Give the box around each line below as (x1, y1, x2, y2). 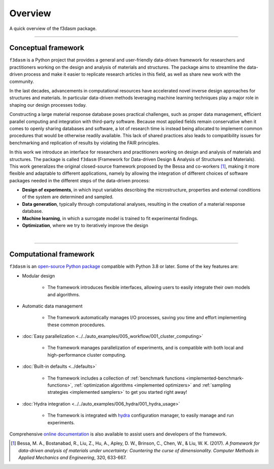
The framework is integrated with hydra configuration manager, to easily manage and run (47, 412, 234, 419)
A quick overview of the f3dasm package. (9, 25, 97, 32)
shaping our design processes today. (9, 102, 87, 108)
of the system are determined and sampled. (22, 194, 114, 200)
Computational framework (9, 250, 95, 259)
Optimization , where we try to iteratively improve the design (22, 223, 148, 229)
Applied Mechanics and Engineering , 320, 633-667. (18, 455, 127, 461)
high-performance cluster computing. (47, 352, 126, 358)
